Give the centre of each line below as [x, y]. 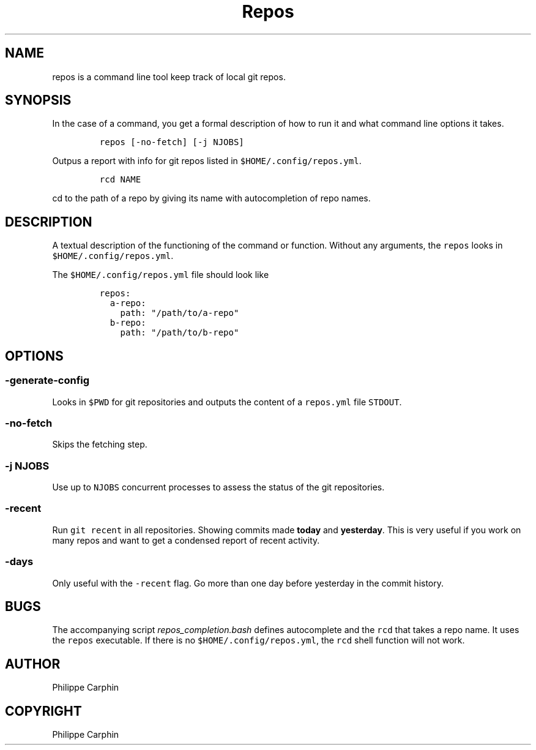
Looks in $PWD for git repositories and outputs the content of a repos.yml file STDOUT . [227, 402]
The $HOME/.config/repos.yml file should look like [161, 275]
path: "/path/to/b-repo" [180, 333]
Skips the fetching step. [100, 444]
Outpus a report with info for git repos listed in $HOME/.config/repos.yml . [207, 161]
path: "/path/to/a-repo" [180, 313]
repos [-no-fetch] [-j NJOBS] [172, 142]
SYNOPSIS [38, 100]
